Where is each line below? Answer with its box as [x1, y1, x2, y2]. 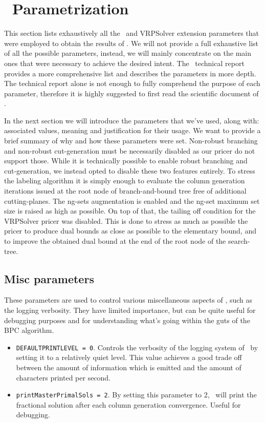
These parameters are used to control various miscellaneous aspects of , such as [4, 294, 253, 305]
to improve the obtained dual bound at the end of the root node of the [4, 236, 226, 246]
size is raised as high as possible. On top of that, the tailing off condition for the [4, 205, 256, 216]
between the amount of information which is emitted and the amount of [16, 362, 241, 373]
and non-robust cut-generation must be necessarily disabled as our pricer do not [4, 145, 255, 156]
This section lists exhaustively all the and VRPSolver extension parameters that [4, 28, 259, 38]
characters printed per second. [16, 372, 111, 383]
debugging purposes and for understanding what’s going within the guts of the [4, 314, 250, 325]
